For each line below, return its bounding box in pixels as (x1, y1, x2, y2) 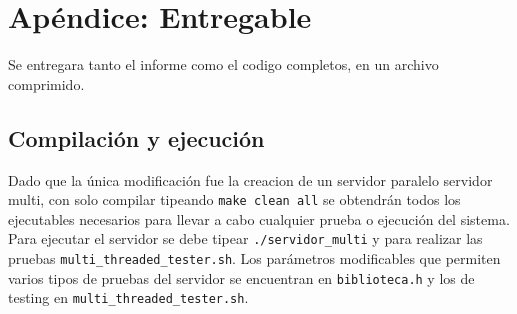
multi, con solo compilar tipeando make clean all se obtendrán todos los (8, 189, 461, 210)
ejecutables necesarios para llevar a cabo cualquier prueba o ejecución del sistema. (8, 208, 510, 229)
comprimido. (8, 73, 85, 94)
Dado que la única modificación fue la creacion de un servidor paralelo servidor (8, 169, 493, 190)
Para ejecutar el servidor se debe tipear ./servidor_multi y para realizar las (8, 228, 483, 249)
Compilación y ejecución (8, 122, 265, 153)
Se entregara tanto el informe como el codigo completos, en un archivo (8, 54, 439, 75)
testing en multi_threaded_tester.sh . (8, 287, 249, 308)
